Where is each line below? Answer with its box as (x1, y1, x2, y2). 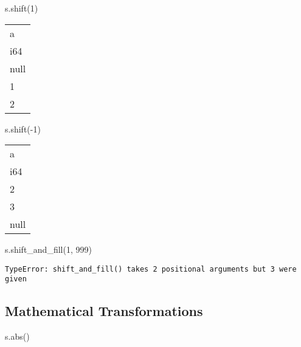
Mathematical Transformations (5, 301, 203, 320)
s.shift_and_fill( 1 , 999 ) (5, 243, 92, 256)
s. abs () (5, 330, 30, 343)
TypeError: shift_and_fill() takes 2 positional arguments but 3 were (5, 264, 297, 273)
